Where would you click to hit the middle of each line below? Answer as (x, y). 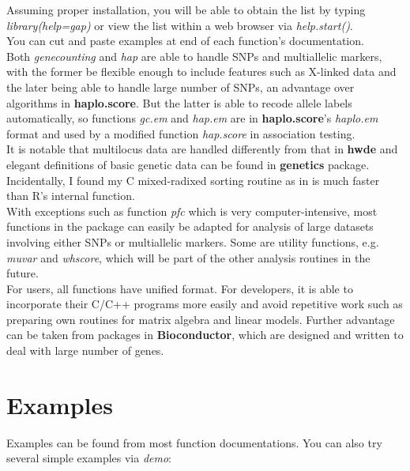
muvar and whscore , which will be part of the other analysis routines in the (188, 257)
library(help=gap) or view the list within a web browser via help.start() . (180, 25)
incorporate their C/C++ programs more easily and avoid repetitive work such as (205, 304)
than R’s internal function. (71, 196)
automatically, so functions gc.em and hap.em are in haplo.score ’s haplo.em (192, 118)
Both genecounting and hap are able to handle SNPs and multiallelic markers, (194, 56)
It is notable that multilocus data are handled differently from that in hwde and (202, 149)
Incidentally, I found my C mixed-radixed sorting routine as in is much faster (193, 180)
